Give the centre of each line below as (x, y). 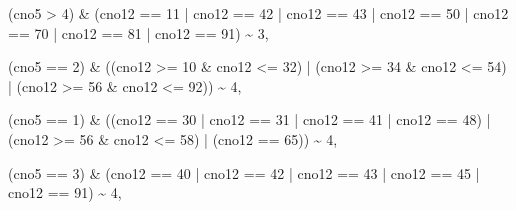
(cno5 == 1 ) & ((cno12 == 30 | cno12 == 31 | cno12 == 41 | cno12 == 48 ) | (249, 119)
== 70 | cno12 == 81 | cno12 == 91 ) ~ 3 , (138, 32)
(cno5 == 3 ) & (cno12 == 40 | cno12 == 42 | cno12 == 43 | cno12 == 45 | (244, 172)
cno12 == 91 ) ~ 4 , (65, 192)
